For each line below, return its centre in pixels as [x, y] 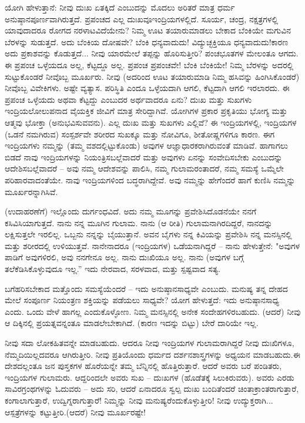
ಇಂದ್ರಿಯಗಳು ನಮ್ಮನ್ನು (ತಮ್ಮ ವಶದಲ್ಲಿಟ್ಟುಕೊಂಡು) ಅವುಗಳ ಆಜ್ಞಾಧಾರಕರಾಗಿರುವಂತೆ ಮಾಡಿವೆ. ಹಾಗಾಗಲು [146, 145]
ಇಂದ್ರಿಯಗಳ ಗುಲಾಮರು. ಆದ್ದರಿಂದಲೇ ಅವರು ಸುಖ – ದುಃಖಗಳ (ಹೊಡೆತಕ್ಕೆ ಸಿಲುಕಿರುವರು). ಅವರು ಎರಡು [150, 377]
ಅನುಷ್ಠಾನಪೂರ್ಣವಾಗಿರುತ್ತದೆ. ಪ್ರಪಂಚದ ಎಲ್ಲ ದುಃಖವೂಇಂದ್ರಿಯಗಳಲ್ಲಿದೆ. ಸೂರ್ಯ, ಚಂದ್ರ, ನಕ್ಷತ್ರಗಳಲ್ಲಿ [142, 19]
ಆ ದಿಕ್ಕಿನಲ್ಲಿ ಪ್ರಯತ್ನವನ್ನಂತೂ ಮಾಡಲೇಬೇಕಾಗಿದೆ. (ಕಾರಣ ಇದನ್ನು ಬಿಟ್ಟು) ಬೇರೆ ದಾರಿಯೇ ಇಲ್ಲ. [132, 323]
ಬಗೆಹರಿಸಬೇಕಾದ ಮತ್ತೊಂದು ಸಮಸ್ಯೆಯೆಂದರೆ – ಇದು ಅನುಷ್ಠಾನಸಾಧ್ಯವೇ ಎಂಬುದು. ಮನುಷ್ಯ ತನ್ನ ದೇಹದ [146, 288]
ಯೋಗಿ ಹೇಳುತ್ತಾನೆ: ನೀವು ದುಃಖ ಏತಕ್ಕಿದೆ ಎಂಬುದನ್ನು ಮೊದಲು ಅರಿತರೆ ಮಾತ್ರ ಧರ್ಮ [120, 7]
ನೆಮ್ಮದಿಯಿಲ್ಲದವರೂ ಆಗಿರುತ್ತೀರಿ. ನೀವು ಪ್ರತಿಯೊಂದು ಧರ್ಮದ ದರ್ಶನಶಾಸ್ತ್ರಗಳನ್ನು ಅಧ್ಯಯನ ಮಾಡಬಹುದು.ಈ [152, 354]
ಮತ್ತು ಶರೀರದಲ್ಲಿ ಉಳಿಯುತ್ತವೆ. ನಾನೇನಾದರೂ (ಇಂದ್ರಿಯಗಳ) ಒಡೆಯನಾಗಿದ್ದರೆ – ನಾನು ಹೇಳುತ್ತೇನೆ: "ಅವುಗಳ [152, 245]
